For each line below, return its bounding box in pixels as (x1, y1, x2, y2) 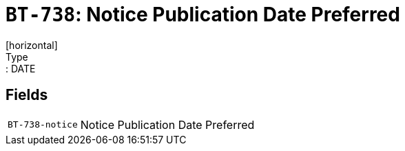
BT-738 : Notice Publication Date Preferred (6, 3, 400, 26)
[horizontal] (6, 39, 58, 51)
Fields (6, 86, 48, 104)
